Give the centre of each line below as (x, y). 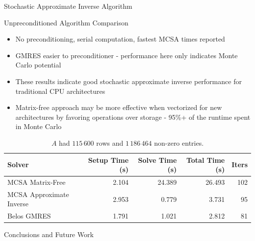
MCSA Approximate (38, 194)
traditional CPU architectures (60, 91)
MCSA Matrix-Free (37, 182)
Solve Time (157, 160)
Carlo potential (38, 65)
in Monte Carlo (38, 126)
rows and (110, 142)
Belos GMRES (29, 216)
